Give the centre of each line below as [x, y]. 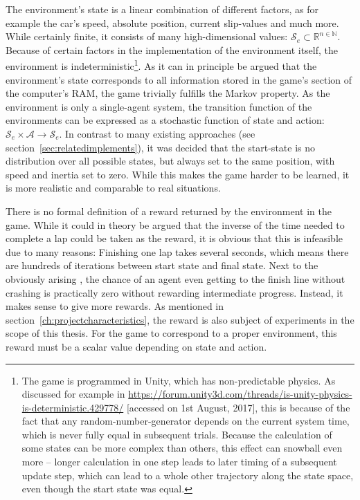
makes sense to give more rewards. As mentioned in [115, 306]
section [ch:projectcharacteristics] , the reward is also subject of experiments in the [180, 319]
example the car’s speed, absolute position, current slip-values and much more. [172, 22]
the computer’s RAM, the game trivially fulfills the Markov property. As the [168, 93]
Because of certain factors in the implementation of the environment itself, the [172, 49]
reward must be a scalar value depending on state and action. [136, 346]
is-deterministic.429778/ [73, 407]
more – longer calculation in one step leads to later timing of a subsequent [179, 462]
